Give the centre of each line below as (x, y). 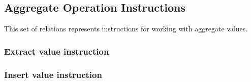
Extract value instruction (57, 51)
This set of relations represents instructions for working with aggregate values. (126, 29)
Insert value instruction (53, 74)
